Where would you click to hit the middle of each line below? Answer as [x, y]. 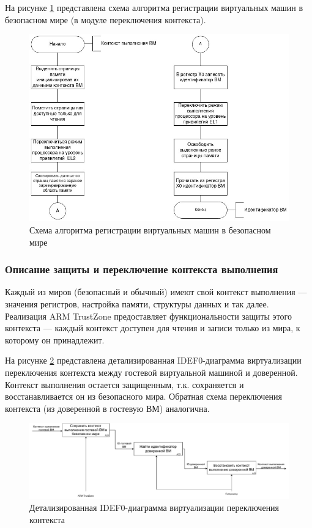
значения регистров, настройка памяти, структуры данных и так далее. [137, 303]
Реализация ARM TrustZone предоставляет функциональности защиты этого [148, 316]
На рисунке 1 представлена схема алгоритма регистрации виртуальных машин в [154, 7]
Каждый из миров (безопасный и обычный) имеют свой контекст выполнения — [156, 292]
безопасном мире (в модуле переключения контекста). [106, 19]
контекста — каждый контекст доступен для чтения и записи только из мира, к [153, 328]
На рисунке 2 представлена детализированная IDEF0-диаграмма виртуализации [153, 360]
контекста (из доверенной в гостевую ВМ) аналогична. [107, 408]
